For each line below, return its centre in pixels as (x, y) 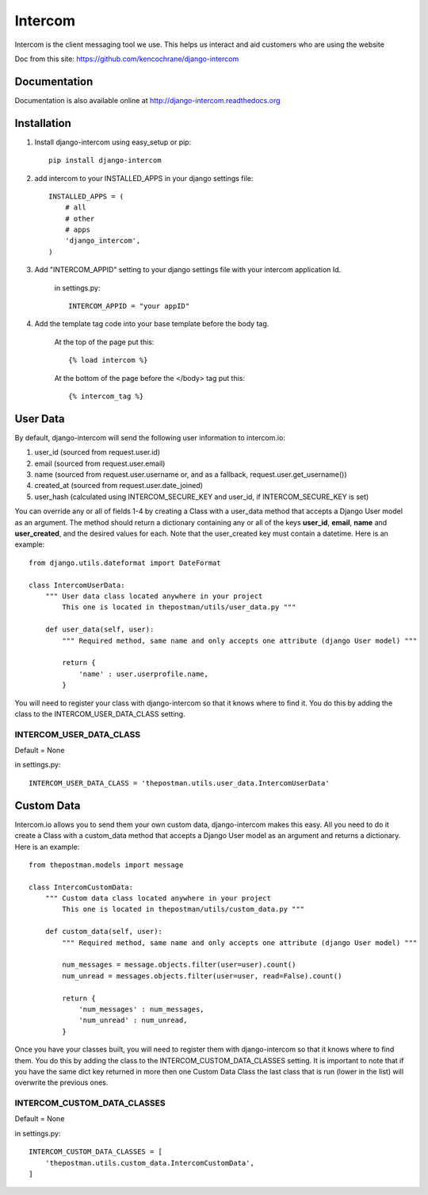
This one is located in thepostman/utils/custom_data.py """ (183, 909)
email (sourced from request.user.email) (100, 463)
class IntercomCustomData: (81, 887)
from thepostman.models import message (106, 865)
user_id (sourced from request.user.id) (97, 452)
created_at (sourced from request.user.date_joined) (119, 486)
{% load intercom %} (108, 360)
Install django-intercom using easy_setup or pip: (113, 142)
